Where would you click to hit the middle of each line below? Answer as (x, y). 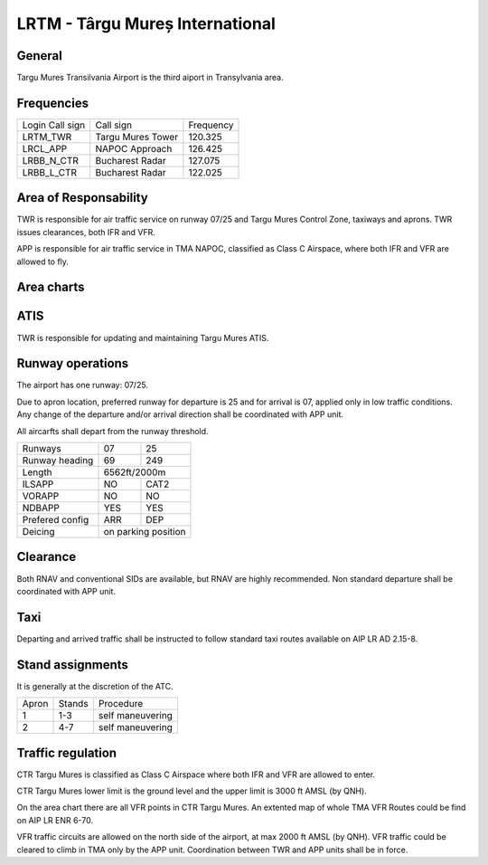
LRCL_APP (45, 148)
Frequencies (53, 103)
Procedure (121, 704)
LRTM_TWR (47, 137)
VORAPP (41, 496)
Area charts (51, 287)
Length (38, 472)
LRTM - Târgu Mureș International (146, 24)
